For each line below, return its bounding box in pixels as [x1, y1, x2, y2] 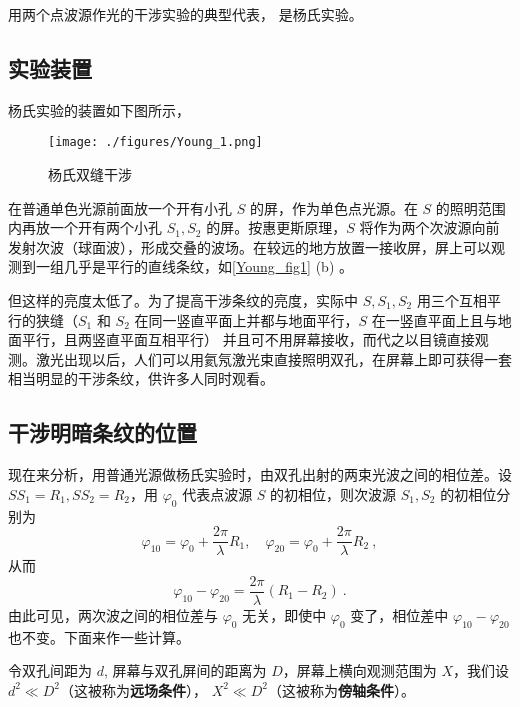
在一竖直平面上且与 [371, 309, 498, 330]
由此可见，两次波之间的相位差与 [8, 604, 218, 625]
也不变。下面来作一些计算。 [8, 626, 190, 647]
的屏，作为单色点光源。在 [249, 197, 418, 218]
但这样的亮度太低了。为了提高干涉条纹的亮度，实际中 [8, 290, 358, 311]
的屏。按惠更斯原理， [206, 217, 347, 238]
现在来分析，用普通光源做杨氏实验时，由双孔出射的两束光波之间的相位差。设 [8, 464, 512, 485]
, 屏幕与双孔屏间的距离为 [103, 660, 267, 681]
